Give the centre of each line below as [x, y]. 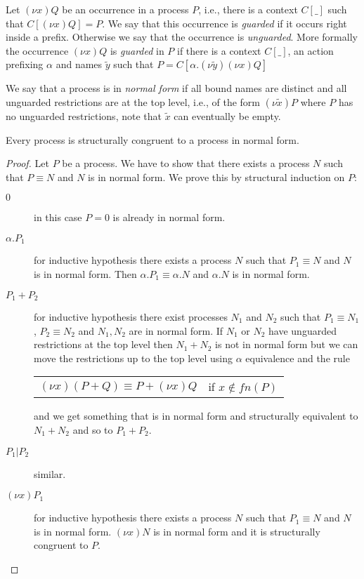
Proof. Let [27, 163]
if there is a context [219, 50]
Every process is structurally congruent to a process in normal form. [152, 139]
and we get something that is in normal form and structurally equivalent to [196, 416]
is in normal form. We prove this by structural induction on [216, 177]
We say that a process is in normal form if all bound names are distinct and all [176, 88]
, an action [311, 50]
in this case [58, 217]
